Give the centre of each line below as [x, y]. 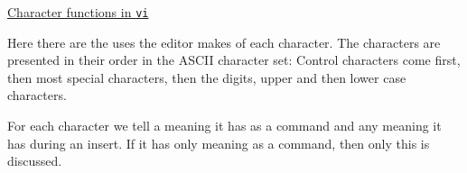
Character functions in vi [78, 12]
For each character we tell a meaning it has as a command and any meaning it [224, 126]
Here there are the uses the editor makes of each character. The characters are [224, 42]
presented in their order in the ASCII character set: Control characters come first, [234, 60]
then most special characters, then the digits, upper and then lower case [207, 77]
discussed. [35, 161]
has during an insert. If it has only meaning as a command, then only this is [219, 143]
